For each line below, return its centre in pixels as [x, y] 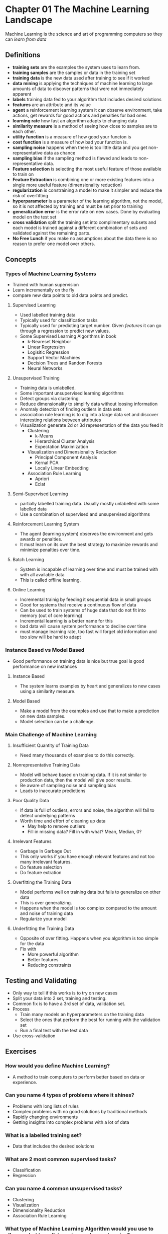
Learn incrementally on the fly [43, 290]
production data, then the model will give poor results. [76, 780]
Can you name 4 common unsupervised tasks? [64, 1189]
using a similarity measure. [48, 691]
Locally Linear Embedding [62, 468]
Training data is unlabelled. [48, 388]
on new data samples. [43, 716]
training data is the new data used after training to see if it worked [81, 78]
